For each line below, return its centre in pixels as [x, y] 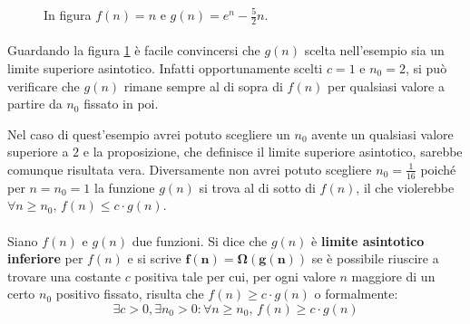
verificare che [44, 86]
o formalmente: [356, 294]
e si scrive [154, 258]
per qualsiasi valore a [386, 86]
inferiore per [45, 258]
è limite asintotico [368, 240]
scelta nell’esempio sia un [374, 50]
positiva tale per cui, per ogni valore [235, 276]
